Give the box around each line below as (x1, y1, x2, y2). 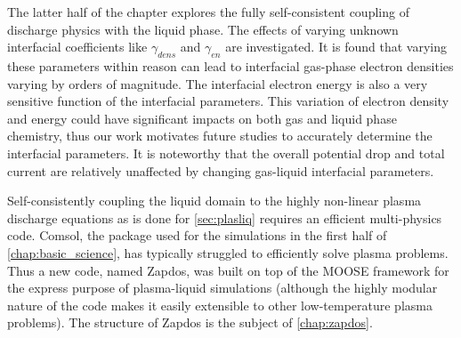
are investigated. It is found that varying (225, 37, 447, 56)
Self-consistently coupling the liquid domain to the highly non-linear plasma (7, 191, 422, 210)
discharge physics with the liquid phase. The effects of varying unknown (7, 20, 399, 38)
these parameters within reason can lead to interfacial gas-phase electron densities (7, 56, 454, 75)
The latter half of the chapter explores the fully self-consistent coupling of (7, 3, 409, 20)
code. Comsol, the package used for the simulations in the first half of (7, 226, 387, 245)
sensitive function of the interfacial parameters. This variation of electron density (7, 92, 449, 110)
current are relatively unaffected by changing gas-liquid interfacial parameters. (7, 161, 434, 180)
